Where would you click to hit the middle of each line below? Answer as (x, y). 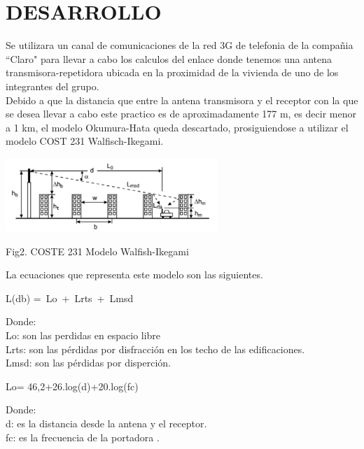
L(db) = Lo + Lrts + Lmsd (70, 298)
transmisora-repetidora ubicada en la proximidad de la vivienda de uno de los (172, 72)
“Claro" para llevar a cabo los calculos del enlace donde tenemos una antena (169, 58)
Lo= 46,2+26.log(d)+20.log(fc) (72, 386)
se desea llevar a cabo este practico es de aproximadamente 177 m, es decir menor (181, 114)
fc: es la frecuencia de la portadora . (83, 437)
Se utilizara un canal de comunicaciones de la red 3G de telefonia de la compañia (180, 45)
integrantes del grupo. (52, 86)
